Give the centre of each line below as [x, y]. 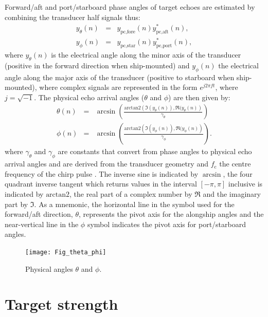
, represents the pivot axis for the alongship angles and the [171, 214]
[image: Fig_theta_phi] [66, 252]
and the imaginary [232, 194]
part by [16, 204]
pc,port [164, 45]
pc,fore [128, 32]
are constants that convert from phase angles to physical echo [155, 151]
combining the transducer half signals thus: [73, 17]
